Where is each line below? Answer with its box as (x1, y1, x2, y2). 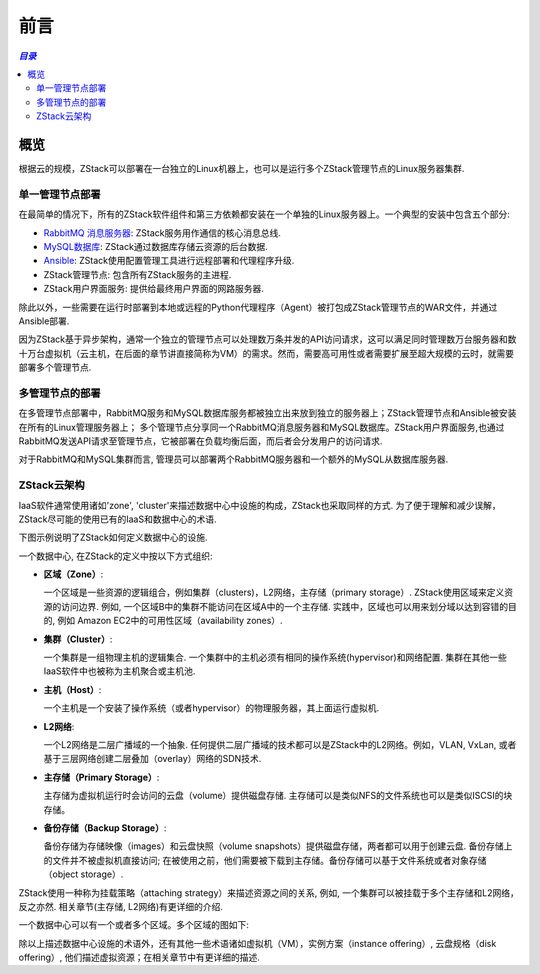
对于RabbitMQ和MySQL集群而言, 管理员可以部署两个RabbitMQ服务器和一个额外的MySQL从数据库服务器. (18, 453, 449, 465)
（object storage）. (43, 868, 124, 880)
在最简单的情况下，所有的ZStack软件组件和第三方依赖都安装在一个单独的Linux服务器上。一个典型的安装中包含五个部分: (18, 208, 510, 220)
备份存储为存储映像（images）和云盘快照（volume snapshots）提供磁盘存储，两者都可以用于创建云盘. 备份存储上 (43, 840, 513, 852)
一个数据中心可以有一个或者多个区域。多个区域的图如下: (18, 919, 250, 931)
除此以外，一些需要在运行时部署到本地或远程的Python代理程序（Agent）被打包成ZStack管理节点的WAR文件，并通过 (18, 301, 498, 313)
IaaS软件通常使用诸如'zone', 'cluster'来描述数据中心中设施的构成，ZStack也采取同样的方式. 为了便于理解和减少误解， (18, 499, 501, 511)
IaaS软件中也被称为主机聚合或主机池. (43, 665, 196, 677)
